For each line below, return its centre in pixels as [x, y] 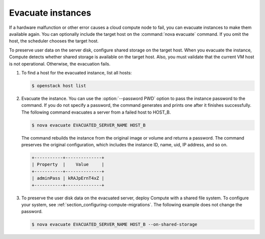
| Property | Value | [68, 165]
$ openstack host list [59, 85]
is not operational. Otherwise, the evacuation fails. [60, 64]
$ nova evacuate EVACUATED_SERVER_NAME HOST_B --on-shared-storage [115, 225]
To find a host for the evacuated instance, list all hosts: [77, 72]
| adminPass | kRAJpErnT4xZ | [68, 178]
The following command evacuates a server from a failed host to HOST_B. [96, 112]
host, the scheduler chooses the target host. [54, 41]
